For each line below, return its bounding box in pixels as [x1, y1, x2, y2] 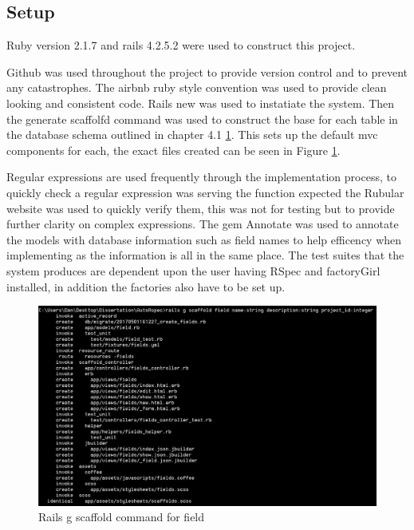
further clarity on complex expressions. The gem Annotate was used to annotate [6, 216, 399, 232]
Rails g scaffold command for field [38, 508, 205, 525]
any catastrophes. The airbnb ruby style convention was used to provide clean [6, 79, 387, 96]
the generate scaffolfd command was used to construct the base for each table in [6, 110, 398, 127]
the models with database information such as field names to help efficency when [6, 231, 402, 247]
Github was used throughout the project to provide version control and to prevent [6, 63, 408, 80]
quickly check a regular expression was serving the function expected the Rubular [6, 184, 404, 200]
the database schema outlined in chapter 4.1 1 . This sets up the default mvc [6, 126, 378, 143]
